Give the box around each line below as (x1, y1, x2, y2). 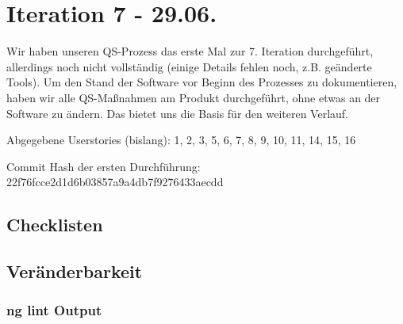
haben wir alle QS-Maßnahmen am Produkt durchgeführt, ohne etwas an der (6, 89, 381, 105)
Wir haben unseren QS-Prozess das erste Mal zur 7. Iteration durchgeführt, (6, 43, 374, 59)
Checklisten (6, 212, 103, 237)
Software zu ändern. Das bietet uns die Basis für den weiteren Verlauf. (6, 105, 349, 121)
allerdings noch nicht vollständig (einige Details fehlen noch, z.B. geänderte (6, 58, 372, 74)
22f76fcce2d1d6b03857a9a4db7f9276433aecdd (6, 173, 224, 190)
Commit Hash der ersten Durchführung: (6, 158, 201, 174)
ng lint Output (6, 300, 102, 320)
